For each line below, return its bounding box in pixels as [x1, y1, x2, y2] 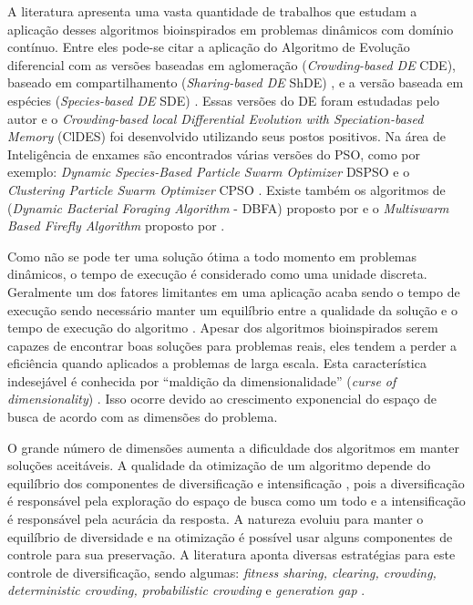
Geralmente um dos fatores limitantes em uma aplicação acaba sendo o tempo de [7, 282, 460, 301]
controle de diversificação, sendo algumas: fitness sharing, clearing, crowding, [7, 562, 437, 581]
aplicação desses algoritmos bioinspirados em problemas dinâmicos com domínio [7, 19, 454, 38]
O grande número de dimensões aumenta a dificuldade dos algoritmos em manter [7, 437, 459, 456]
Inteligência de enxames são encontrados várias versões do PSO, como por [7, 144, 421, 163]
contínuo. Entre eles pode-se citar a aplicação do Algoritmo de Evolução [7, 37, 410, 56]
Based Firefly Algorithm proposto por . [7, 216, 225, 235]
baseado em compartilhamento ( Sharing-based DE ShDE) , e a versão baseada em [7, 73, 464, 92]
